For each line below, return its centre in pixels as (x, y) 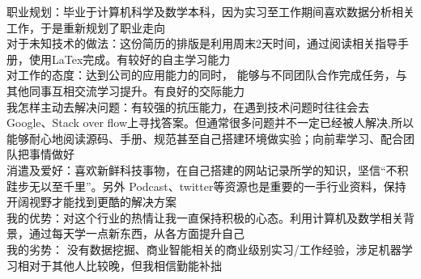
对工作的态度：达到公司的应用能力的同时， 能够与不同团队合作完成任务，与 (207, 75)
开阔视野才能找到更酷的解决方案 (91, 202)
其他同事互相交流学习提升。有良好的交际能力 (125, 90)
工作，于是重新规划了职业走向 (86, 27)
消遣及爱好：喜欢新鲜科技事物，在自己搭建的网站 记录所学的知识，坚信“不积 (208, 169)
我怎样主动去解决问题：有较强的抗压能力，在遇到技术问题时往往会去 (188, 106)
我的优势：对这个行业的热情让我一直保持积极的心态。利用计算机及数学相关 (205, 217)
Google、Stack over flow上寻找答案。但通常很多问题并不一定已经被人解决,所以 (210, 123)
